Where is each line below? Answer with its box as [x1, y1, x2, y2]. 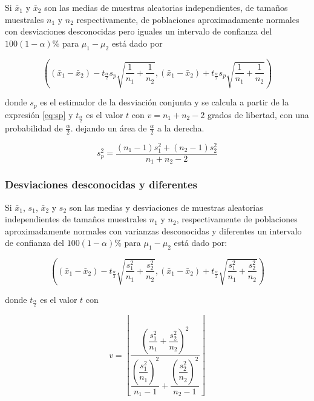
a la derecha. [157, 121, 204, 134]
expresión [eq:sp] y [5, 108, 73, 121]
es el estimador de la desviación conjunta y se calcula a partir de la [40, 96, 289, 108]
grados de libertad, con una [208, 108, 309, 121]
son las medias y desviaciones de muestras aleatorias [69, 200, 263, 213]
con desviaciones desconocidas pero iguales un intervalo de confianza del [5, 25, 272, 38]
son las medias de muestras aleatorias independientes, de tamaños [44, 1, 288, 13]
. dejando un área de [70, 121, 147, 134]
